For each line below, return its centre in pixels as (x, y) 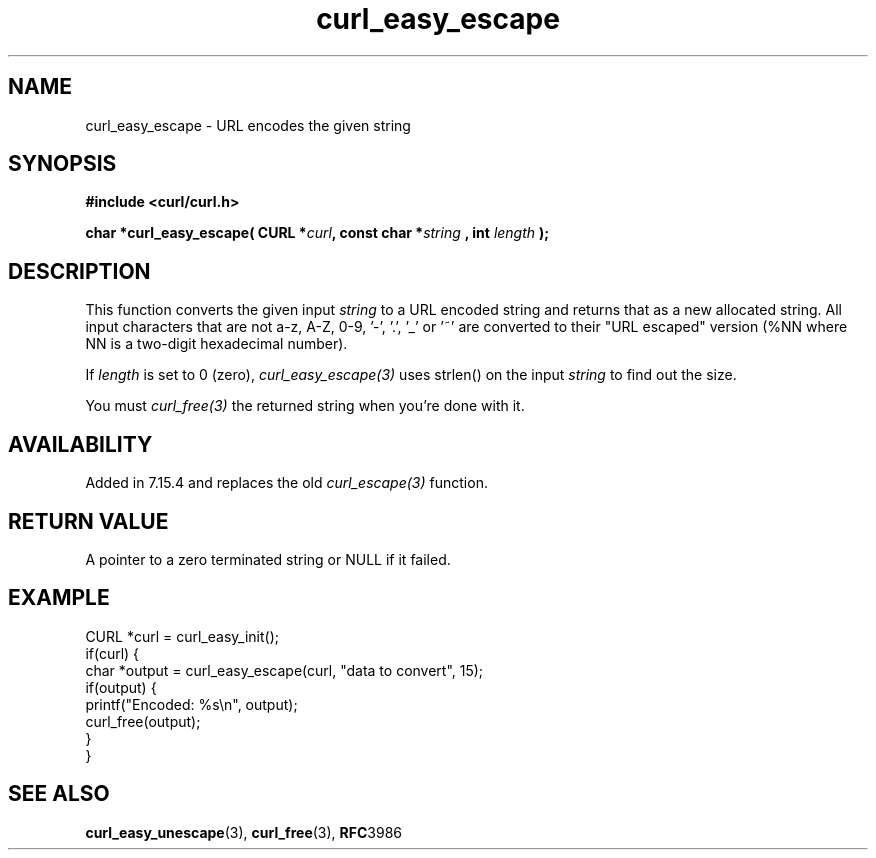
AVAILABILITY (80, 444)
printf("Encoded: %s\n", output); (191, 704)
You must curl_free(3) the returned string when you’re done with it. (305, 406)
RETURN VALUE (88, 521)
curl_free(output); (143, 721)
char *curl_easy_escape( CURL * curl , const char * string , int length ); (317, 233)
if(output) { (121, 687)
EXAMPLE (59, 598)
